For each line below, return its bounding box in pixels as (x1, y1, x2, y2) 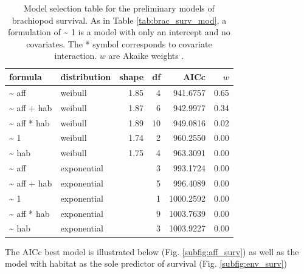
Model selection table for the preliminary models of (24, 2, 215, 14)
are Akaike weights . (108, 49, 184, 62)
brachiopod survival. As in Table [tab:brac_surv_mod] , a (12, 13, 227, 26)
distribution (60, 70, 111, 83)
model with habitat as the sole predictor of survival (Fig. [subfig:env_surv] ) (5, 257, 287, 270)
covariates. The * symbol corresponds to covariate (26, 37, 212, 50)
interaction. (54, 49, 97, 62)
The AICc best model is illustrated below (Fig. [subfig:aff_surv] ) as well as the (5, 245, 299, 258)
